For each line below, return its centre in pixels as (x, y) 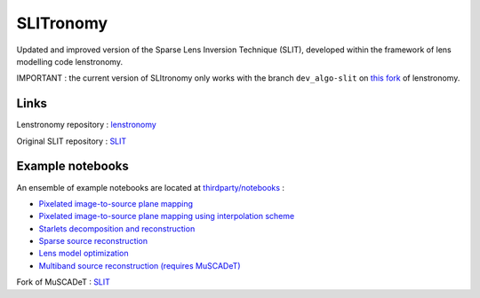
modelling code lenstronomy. (70, 61)
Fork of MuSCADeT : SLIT (64, 282)
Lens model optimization (84, 254)
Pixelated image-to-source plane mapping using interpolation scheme (167, 216)
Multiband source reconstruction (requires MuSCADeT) (140, 265)
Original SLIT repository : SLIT (72, 141)
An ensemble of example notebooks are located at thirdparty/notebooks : (150, 187)
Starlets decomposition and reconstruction (117, 228)
